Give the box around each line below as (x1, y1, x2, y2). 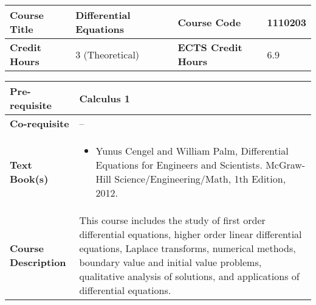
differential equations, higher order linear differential (79, 227, 302, 241)
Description (10, 255, 66, 269)
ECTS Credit (177, 40, 242, 54)
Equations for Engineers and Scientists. (95, 158, 263, 172)
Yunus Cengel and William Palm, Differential (95, 144, 289, 158)
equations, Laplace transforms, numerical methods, (79, 241, 296, 255)
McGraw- (266, 158, 306, 172)
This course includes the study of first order (79, 213, 266, 227)
